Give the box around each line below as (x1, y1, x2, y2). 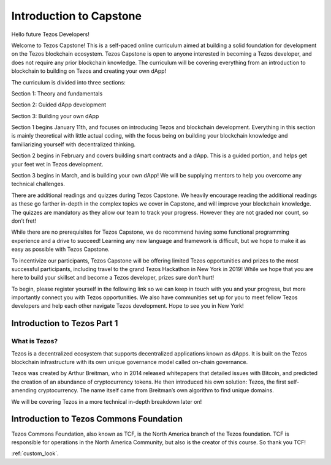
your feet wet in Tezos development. (11, 160, 104, 168)
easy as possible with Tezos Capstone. (11, 245, 110, 253)
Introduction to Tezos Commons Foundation (11, 414, 183, 425)
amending (11, 387, 37, 394)
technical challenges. (11, 180, 66, 188)
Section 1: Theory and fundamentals (11, 89, 103, 97)
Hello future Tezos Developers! (11, 31, 90, 38)
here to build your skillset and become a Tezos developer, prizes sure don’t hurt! (11, 274, 215, 281)
